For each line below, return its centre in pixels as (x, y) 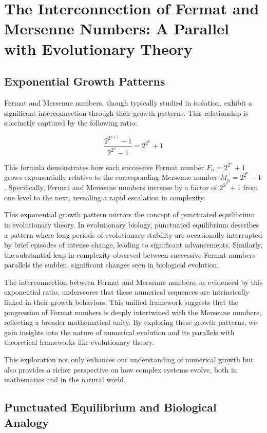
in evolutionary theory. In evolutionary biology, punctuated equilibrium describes (132, 224)
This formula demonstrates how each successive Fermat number (104, 167)
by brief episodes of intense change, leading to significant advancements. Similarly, (133, 245)
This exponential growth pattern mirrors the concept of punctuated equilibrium (130, 214)
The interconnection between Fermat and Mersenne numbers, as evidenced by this (133, 282)
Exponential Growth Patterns (85, 81)
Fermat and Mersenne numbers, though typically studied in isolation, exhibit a (128, 102)
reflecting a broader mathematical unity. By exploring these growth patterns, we (131, 322)
